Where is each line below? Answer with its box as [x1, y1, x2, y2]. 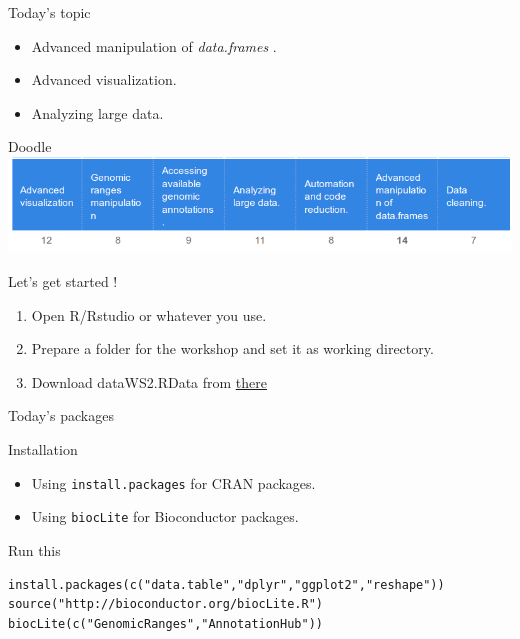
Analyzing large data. [31, 102, 164, 123]
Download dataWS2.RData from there [31, 371, 268, 392]
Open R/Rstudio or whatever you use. [31, 304, 267, 325]
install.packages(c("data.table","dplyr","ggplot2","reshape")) [8, 577, 445, 592]
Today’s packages [8, 405, 114, 426]
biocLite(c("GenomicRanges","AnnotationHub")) [8, 616, 323, 631]
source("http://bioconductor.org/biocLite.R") [8, 597, 323, 612]
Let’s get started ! [8, 271, 118, 292]
